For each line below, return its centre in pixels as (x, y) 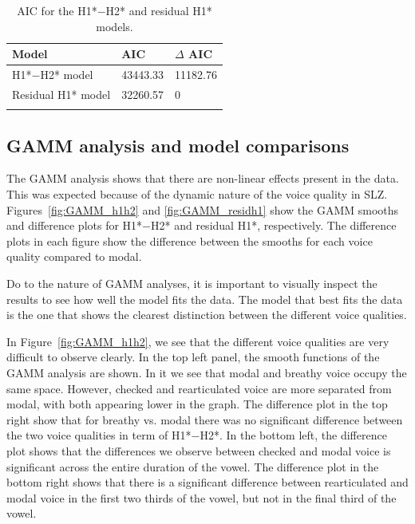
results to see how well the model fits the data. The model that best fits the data (205, 299)
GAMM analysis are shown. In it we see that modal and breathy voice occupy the (207, 372)
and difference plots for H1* (75, 225)
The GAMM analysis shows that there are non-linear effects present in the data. (203, 178)
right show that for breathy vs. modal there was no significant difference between (205, 419)
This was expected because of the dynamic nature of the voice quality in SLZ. (197, 194)
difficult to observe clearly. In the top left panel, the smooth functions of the (193, 357)
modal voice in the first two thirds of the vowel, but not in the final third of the (202, 497)
